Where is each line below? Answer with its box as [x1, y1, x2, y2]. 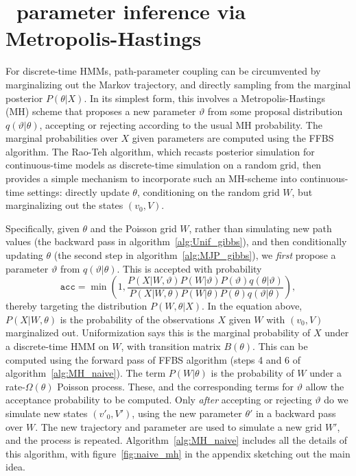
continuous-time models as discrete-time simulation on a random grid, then [5, 158, 322, 172]
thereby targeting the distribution [5, 299, 147, 313]
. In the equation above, [202, 299, 302, 313]
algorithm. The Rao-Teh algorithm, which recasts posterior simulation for [5, 144, 315, 158]
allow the [305, 379, 344, 393]
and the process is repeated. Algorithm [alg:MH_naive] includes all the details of [5, 433, 347, 447]
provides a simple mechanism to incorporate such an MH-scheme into [5, 171, 297, 186]
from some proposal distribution [207, 104, 343, 118]
